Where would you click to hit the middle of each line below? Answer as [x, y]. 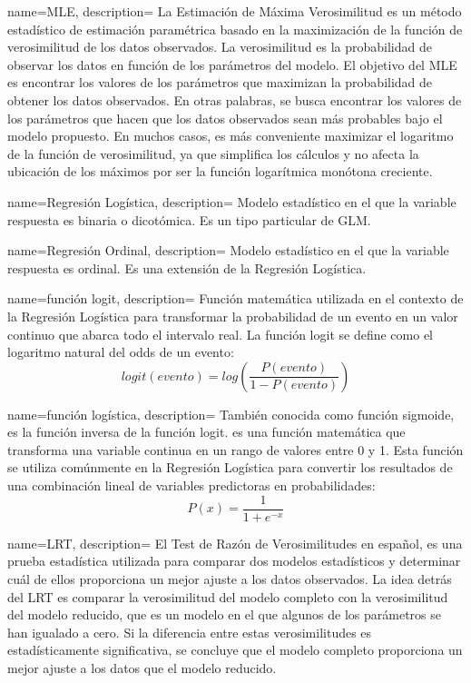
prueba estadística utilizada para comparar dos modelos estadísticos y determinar [234, 561]
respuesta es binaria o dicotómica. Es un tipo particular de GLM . [189, 219]
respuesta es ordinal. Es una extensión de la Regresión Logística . [187, 267]
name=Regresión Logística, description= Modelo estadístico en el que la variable [232, 201]
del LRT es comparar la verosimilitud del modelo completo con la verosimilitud [228, 596]
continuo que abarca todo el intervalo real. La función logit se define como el [220, 334]
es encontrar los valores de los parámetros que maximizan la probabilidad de [220, 82]
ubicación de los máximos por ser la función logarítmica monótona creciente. [220, 171]
